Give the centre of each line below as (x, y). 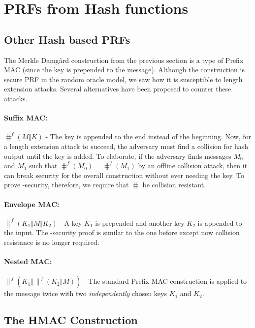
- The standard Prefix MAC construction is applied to (165, 281)
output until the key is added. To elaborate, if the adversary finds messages (118, 156)
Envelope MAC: (32, 204)
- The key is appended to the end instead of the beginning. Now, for (148, 136)
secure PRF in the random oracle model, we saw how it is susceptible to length (123, 79)
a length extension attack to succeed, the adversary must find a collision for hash (126, 146)
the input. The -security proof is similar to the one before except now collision (122, 232)
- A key (71, 223)
